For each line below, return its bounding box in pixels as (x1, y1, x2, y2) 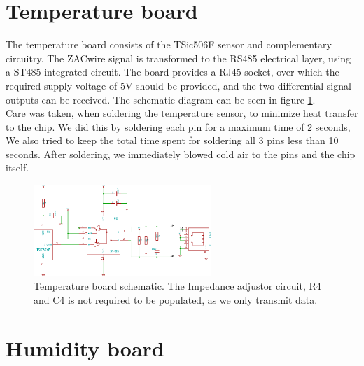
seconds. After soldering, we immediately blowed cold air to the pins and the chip (6, 146, 356, 161)
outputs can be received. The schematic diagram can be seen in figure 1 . (6, 92, 316, 106)
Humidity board (6, 333, 164, 362)
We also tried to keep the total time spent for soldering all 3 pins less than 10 (6, 133, 339, 148)
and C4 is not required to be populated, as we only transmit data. (34, 292, 318, 307)
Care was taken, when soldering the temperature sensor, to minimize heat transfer (6, 106, 358, 120)
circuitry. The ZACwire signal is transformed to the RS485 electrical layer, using (6, 50, 351, 65)
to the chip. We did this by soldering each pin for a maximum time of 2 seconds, (6, 119, 351, 134)
